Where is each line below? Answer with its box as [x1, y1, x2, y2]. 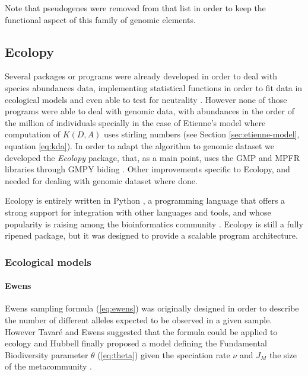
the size [269, 348, 297, 361]
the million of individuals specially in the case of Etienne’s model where [5, 116, 266, 128]
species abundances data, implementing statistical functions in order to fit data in [5, 81, 303, 94]
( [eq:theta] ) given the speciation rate [97, 348, 230, 361]
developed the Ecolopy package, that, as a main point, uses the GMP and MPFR [5, 151, 300, 163]
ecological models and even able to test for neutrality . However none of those [5, 93, 287, 105]
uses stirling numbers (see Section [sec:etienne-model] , [103, 128, 300, 140]
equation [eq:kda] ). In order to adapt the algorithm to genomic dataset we [5, 139, 275, 152]
